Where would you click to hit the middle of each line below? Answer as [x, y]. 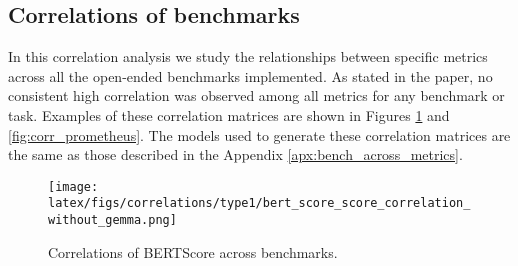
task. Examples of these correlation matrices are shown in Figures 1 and [229, 114]
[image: [73, 186]
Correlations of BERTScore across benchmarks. [193, 251]
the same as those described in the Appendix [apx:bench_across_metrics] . [235, 154]
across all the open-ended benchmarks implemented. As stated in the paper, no [250, 75]
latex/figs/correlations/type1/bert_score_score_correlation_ [259, 203]
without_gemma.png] [112, 220]
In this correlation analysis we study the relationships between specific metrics [248, 56]
